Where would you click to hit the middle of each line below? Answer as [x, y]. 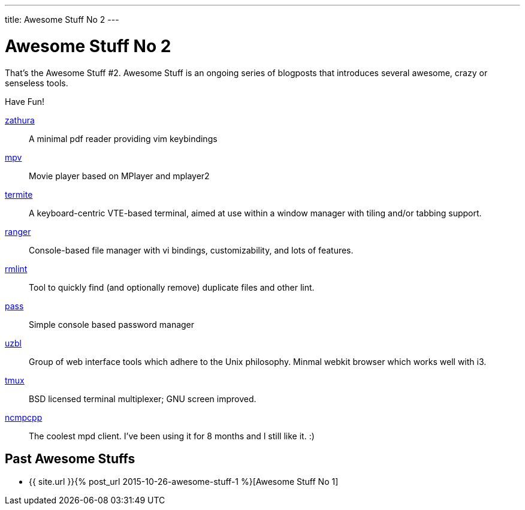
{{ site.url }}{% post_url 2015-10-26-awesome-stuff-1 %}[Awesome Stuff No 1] [184, 482]
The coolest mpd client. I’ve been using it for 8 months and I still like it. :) [172, 436]
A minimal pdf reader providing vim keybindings [123, 138]
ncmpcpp [24, 417]
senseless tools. [37, 83]
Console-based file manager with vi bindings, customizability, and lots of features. [191, 250]
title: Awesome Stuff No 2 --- [62, 19]
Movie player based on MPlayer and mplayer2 [119, 176]
